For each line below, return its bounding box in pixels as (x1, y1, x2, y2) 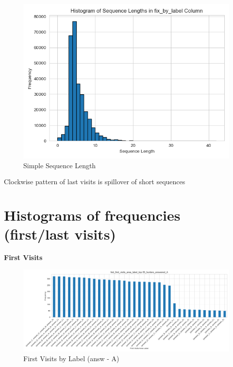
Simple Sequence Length (23, 160, 96, 170)
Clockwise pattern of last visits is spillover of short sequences (4, 176, 185, 187)
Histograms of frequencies (4, 205, 181, 225)
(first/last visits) (4, 224, 116, 244)
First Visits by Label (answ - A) (23, 353, 119, 363)
